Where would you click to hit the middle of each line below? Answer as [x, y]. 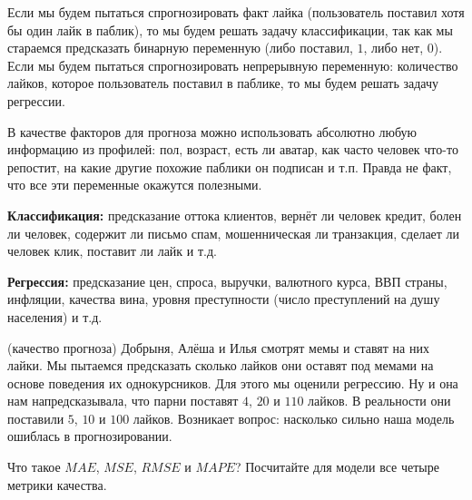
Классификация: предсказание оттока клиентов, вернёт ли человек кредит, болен [235, 215]
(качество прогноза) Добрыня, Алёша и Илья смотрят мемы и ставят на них [218, 347]
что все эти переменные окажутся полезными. [135, 185]
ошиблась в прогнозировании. [90, 436]
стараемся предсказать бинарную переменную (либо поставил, [180, 48]
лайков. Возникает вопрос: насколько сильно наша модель [294, 418]
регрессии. [36, 100]
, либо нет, [393, 48]
